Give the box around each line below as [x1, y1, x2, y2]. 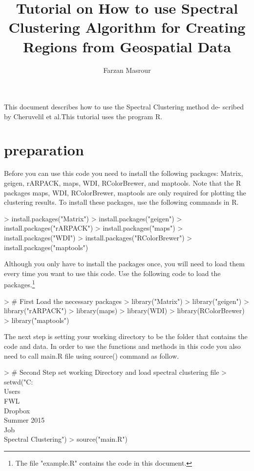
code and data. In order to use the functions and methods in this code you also [4, 341, 241, 351]
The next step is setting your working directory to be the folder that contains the [4, 331, 248, 342]
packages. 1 [4, 278, 35, 289]
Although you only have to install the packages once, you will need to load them [4, 258, 245, 269]
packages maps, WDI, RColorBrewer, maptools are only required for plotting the [4, 187, 246, 197]
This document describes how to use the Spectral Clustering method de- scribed [4, 102, 244, 112]
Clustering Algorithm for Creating [8, 17, 246, 37]
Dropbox [4, 405, 30, 415]
